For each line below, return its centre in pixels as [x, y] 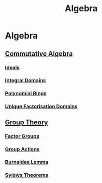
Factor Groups [22, 136]
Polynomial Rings [26, 94]
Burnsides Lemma [27, 162]
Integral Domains [25, 81]
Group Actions [22, 149]
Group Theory [27, 122]
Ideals [12, 67]
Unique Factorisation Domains [41, 106]
